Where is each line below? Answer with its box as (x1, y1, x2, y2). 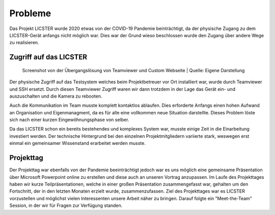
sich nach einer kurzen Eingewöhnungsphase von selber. (9, 117, 129, 123)
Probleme (9, 8, 51, 19)
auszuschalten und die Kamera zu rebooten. (9, 93, 102, 99)
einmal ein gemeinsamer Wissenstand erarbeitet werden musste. (9, 140, 146, 146)
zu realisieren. (9, 40, 39, 46)
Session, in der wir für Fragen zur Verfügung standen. (9, 202, 123, 208)
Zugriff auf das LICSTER (9, 53, 88, 62)
